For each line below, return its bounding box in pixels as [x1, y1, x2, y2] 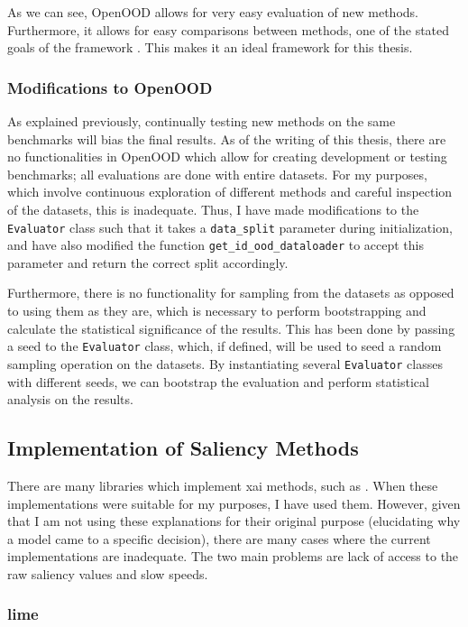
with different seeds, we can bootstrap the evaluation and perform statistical [7, 372, 429, 391]
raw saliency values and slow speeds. [7, 564, 208, 583]
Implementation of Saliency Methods [7, 434, 359, 462]
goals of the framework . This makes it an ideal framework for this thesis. [7, 38, 413, 57]
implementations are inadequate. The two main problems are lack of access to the [7, 547, 459, 566]
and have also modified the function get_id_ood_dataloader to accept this [7, 235, 425, 254]
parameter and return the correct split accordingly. [7, 253, 289, 272]
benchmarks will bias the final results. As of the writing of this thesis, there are [7, 129, 446, 148]
